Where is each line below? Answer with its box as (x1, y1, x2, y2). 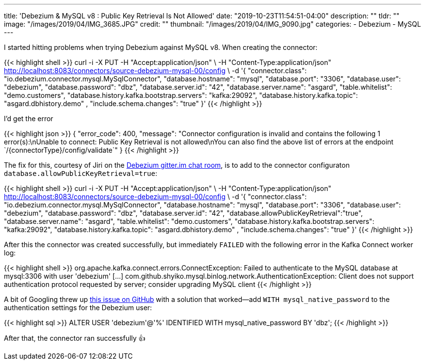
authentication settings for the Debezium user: (4, 303, 152, 312)
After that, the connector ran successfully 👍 (4, 334, 146, 342)
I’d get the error (4, 114, 53, 123)
